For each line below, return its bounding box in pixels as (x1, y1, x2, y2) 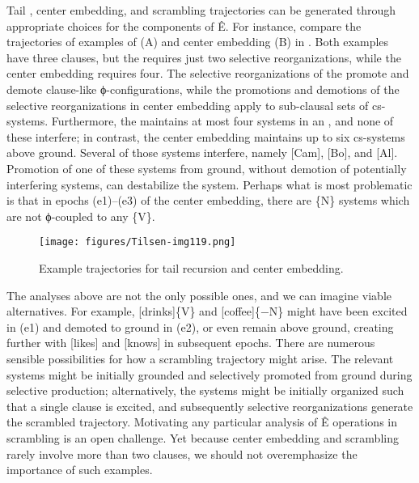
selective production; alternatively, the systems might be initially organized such (6, 382, 404, 399)
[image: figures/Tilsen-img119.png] (39, 236, 236, 248)
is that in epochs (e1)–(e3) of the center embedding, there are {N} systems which (6, 192, 410, 209)
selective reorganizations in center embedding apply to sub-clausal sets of (6, 96, 369, 113)
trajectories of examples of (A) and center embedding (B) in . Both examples (6, 33, 389, 50)
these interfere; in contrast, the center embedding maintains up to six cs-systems (6, 128, 405, 145)
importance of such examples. (6, 461, 153, 478)
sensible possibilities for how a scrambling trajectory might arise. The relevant (6, 350, 394, 366)
